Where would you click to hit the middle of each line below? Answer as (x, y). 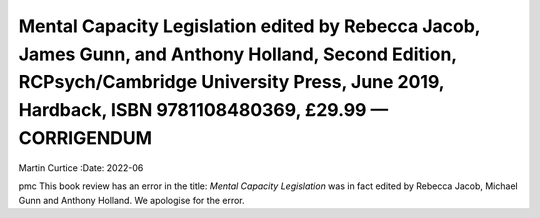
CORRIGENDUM (85, 137)
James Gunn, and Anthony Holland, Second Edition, (237, 54)
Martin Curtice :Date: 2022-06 (81, 167)
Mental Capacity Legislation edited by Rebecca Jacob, (249, 26)
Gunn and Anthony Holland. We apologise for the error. (131, 200)
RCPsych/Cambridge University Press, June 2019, (231, 82)
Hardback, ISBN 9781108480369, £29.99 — (203, 110)
